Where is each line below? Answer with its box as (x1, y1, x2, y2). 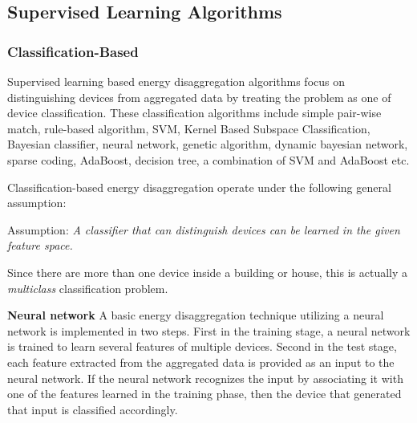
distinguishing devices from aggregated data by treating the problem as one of (7, 88, 391, 105)
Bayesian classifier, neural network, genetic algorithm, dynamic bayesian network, (7, 136, 408, 153)
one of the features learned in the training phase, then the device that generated (7, 385, 402, 402)
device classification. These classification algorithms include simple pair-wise (7, 104, 382, 121)
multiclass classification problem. (7, 279, 168, 296)
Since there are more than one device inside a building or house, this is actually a (7, 263, 408, 280)
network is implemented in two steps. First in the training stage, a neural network (7, 322, 411, 339)
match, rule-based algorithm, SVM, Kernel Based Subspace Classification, (7, 120, 370, 136)
